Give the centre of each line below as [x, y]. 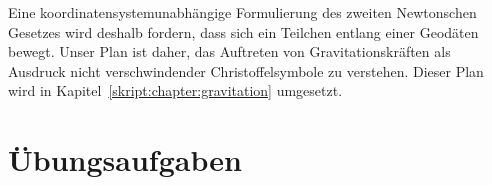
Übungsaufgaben [125, 159]
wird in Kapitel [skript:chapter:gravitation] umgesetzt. [175, 90]
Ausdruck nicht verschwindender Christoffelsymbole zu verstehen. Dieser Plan [246, 70]
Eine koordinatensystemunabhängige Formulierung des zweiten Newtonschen [242, 12]
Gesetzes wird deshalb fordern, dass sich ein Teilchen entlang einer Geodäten [243, 31]
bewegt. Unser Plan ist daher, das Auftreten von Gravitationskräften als [229, 51]
